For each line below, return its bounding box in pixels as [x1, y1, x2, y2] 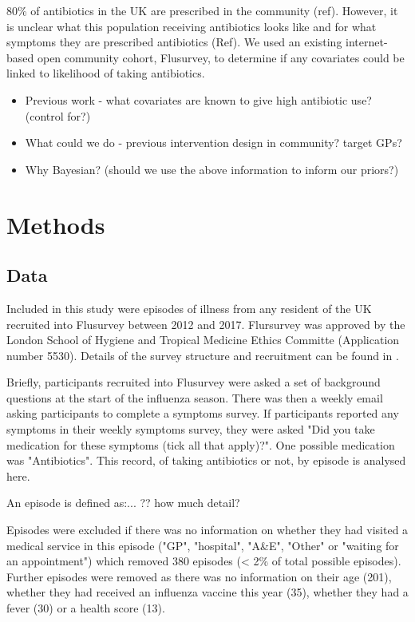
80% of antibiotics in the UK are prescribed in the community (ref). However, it [6, 2, 398, 18]
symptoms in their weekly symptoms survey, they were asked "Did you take [6, 421, 375, 438]
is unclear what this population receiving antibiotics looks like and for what [6, 18, 377, 34]
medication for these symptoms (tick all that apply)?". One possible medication [6, 436, 395, 453]
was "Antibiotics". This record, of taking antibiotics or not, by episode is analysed [6, 452, 406, 469]
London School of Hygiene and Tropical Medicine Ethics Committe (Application [6, 331, 400, 348]
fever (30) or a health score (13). [6, 600, 165, 616]
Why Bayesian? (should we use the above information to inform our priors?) [25, 160, 399, 177]
